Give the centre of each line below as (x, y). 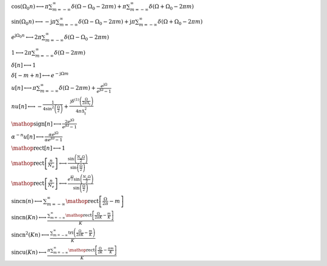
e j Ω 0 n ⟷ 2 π (26, 37)
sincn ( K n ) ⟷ (29, 218)
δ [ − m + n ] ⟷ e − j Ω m (40, 75)
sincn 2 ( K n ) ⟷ (30, 234)
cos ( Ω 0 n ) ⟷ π (30, 7)
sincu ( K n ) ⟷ (29, 252)
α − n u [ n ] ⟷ (28, 136)
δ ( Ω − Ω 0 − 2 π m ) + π (99, 7)
